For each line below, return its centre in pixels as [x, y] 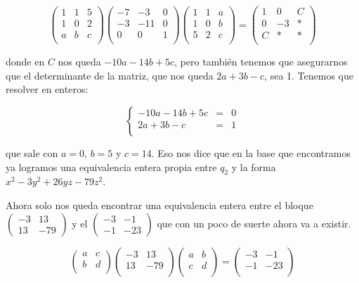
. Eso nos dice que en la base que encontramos [251, 152]
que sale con [32, 152]
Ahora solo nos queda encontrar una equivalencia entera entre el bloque [159, 205]
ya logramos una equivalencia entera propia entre [111, 166]
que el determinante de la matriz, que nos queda [110, 75]
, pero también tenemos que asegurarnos [261, 62]
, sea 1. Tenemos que [309, 75]
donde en [25, 62]
